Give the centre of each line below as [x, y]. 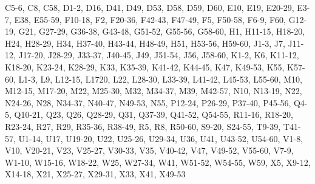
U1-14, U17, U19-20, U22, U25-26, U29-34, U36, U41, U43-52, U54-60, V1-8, [161, 138]
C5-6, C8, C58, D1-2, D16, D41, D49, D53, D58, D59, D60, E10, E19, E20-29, [150, 7]
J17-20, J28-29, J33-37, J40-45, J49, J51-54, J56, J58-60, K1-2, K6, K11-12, [159, 55]
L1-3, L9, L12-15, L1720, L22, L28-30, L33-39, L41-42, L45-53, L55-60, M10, [160, 79]
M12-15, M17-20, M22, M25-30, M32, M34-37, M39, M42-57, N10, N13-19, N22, [154, 91]
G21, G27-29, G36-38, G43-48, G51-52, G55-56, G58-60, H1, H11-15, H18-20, [162, 31]
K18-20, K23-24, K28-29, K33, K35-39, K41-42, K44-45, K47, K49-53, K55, [145, 66]
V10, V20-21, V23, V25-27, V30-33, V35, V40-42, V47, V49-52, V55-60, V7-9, [149, 150]
